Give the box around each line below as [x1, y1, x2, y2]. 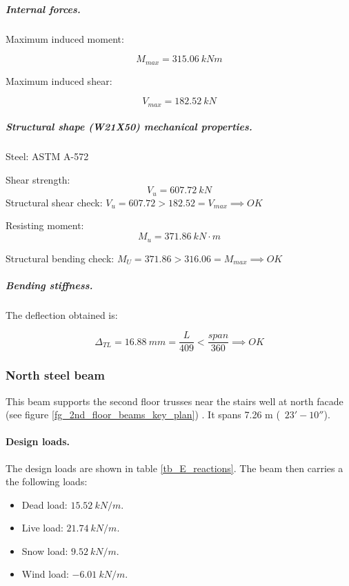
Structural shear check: [6, 195, 103, 209]
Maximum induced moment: [6, 31, 124, 46]
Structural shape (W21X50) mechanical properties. [6, 119, 252, 134]
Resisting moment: [6, 218, 84, 233]
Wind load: [21, 567, 69, 581]
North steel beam [6, 367, 105, 384]
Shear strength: [6, 172, 70, 186]
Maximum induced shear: [6, 73, 112, 88]
